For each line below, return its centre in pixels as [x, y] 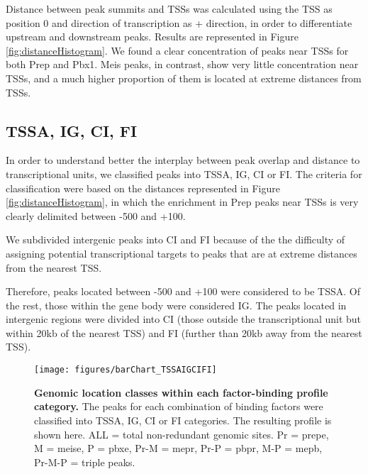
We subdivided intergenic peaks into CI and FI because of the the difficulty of [175, 239]
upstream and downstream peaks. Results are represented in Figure [152, 37]
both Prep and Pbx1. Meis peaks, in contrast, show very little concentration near [182, 64]
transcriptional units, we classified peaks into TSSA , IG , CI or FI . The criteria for [184, 173]
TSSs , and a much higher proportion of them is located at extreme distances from [184, 78]
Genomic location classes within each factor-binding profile [181, 392]
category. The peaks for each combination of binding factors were [179, 406]
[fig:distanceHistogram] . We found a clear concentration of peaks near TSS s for [177, 50]
